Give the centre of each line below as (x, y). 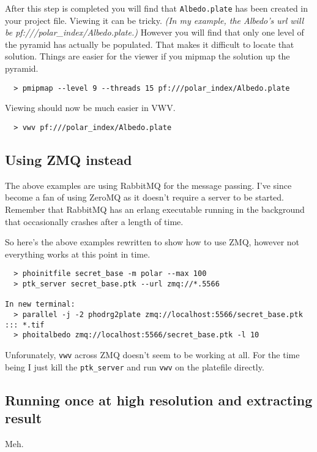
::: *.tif (25, 325)
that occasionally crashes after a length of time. (94, 221)
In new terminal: (40, 305)
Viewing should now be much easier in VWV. (90, 108)
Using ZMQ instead (69, 159)
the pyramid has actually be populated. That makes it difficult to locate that (150, 44)
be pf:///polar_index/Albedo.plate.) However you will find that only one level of (155, 32)
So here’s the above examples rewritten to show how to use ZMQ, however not (152, 242)
